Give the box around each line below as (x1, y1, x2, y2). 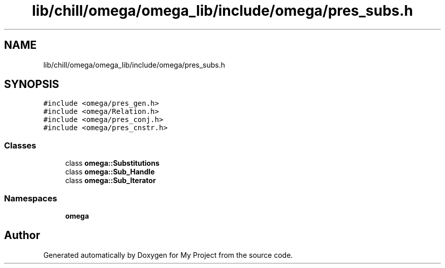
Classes (4, 140, 37, 151)
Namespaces (4, 193, 57, 203)
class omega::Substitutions (65, 159, 160, 168)
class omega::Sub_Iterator (65, 176, 156, 185)
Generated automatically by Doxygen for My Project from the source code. (43, 250, 293, 259)
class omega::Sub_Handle (65, 167, 155, 176)
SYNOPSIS (4, 78, 59, 91)
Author (4, 229, 40, 242)
